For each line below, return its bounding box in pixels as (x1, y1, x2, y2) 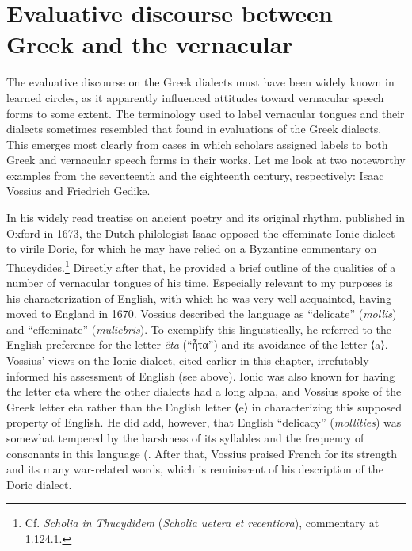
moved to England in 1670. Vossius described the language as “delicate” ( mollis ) (6, 305, 397, 322)
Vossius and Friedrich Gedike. (6, 182, 151, 199)
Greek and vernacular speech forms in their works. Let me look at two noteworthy (6, 151, 406, 168)
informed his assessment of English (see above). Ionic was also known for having (6, 367, 395, 384)
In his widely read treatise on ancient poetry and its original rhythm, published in (6, 209, 406, 226)
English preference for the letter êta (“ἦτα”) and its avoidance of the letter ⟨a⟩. (6, 336, 388, 353)
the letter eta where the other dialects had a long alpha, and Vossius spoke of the (6, 383, 402, 400)
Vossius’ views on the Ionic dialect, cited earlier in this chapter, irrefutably (6, 352, 369, 369)
